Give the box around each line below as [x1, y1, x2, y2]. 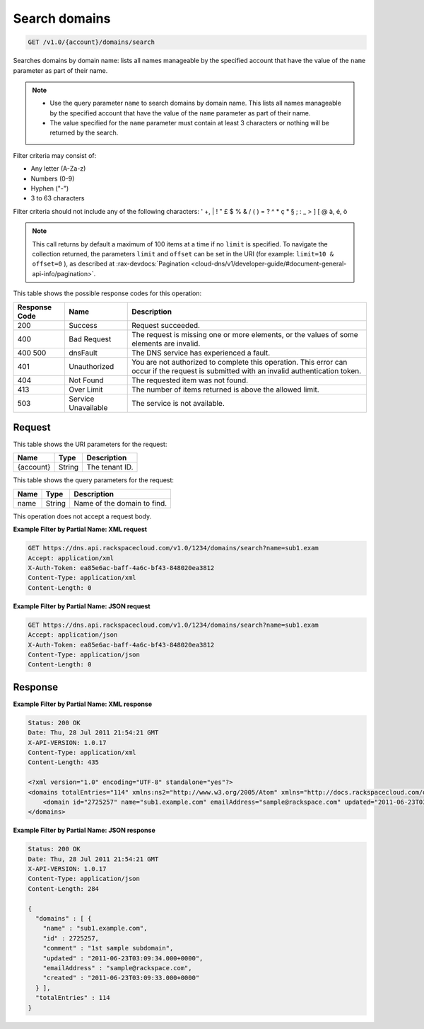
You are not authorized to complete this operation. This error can [131, 357, 348, 367]
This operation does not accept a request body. [13, 512, 152, 521]
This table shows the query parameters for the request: [13, 476, 175, 484]
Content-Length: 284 [28, 885, 99, 892]
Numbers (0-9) [30, 174, 75, 183]
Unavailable [69, 402, 108, 412]
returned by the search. [49, 128, 119, 137]
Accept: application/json [28, 631, 118, 639]
